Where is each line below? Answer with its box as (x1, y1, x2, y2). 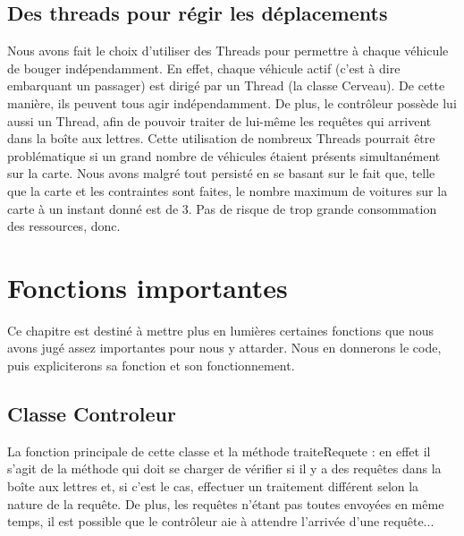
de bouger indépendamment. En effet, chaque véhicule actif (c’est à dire (7, 58, 401, 77)
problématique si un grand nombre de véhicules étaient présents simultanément (7, 146, 441, 165)
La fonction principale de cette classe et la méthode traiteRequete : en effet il (7, 441, 431, 460)
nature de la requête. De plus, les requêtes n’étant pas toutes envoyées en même (7, 494, 444, 513)
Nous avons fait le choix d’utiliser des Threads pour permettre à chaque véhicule (7, 41, 449, 60)
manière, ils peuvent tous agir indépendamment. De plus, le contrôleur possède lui (7, 93, 457, 112)
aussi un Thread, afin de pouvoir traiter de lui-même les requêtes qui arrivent (7, 111, 432, 130)
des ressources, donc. (7, 217, 121, 235)
